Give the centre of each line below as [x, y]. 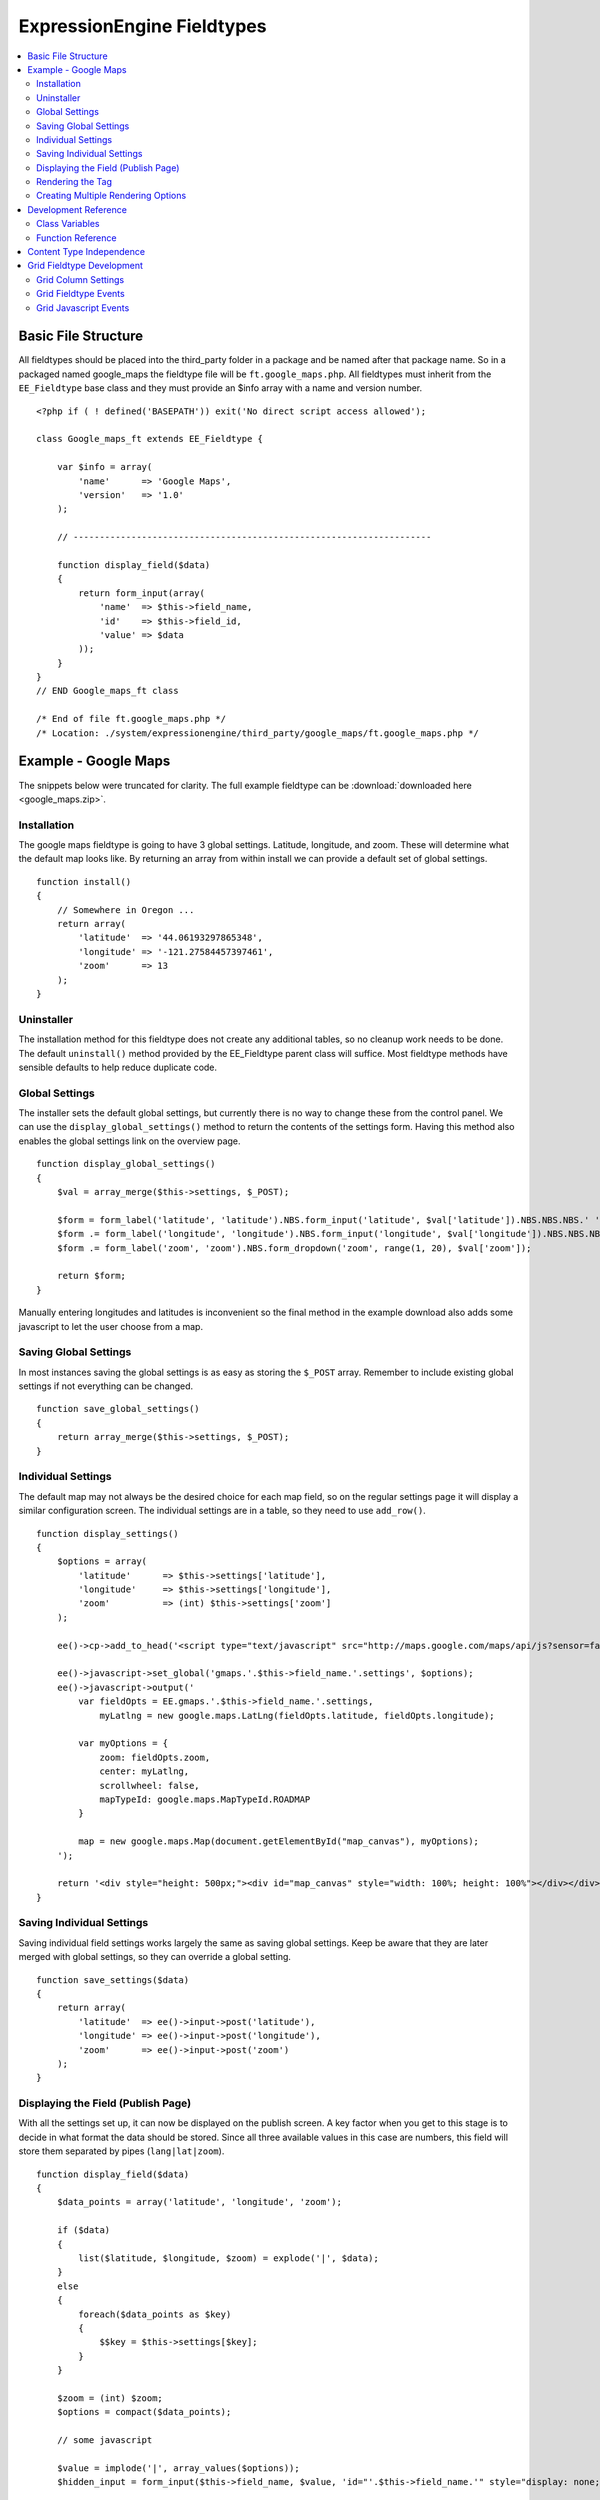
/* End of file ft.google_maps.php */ [131, 719]
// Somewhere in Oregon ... [125, 909]
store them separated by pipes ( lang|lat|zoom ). [121, 2151]
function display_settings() [107, 1533]
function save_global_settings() [118, 1409]
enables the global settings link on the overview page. [129, 1141]
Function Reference [76, 237]
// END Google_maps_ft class [107, 691]
